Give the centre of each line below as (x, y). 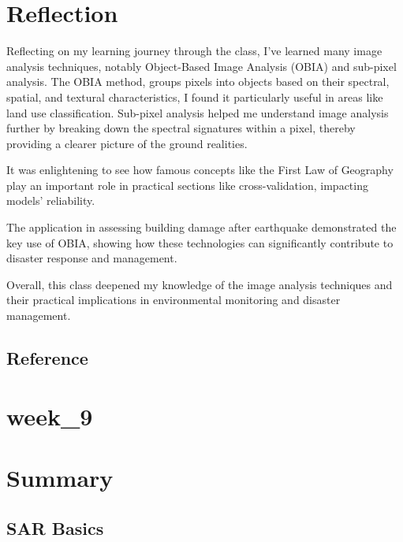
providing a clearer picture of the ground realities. (127, 143)
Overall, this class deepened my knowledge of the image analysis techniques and (200, 284)
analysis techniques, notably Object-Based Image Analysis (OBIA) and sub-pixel (201, 66)
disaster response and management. (92, 258)
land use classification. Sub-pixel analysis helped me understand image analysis (198, 112)
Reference (47, 358)
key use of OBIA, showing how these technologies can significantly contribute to (200, 242)
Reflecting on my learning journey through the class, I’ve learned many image (194, 51)
